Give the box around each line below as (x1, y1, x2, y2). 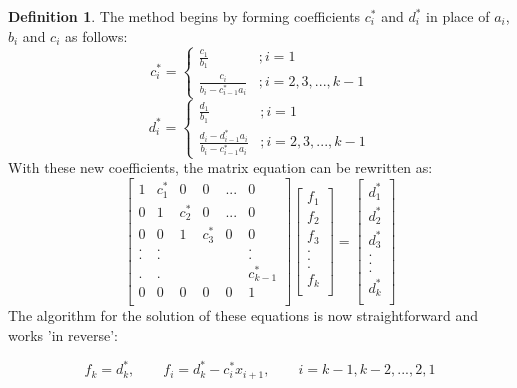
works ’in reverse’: (8, 325, 118, 345)
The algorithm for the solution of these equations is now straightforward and (8, 305, 478, 326)
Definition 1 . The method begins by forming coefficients (8, 6, 361, 26)
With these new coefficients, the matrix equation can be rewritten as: (8, 157, 433, 178)
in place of (426, 6, 490, 26)
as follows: (64, 25, 128, 46)
